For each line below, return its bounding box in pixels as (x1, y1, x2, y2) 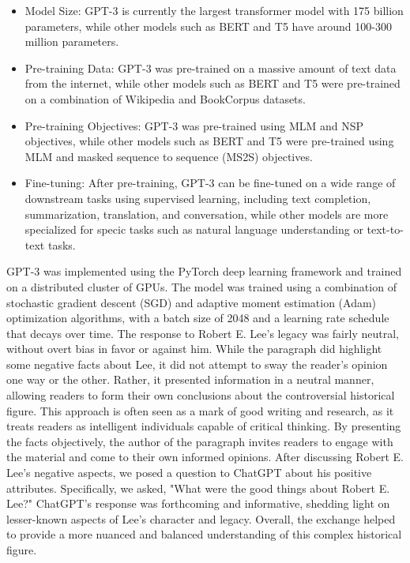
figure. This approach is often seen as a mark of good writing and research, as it (6, 402, 394, 418)
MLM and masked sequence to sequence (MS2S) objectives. (24, 148, 313, 164)
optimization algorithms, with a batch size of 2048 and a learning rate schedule (6, 310, 389, 326)
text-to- (367, 221, 404, 238)
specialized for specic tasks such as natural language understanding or (24, 221, 363, 238)
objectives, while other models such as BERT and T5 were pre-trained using (24, 133, 394, 149)
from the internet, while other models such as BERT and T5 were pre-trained (24, 75, 401, 92)
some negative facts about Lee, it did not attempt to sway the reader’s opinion (6, 355, 388, 372)
